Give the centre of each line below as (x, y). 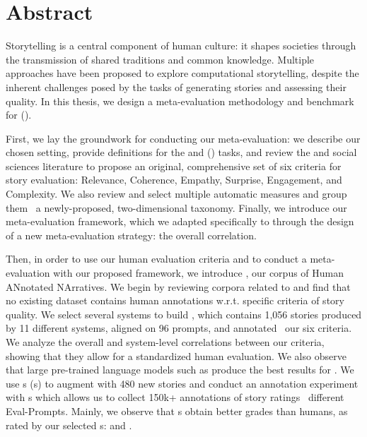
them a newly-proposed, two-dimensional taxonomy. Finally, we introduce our (176, 207)
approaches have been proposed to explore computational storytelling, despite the (182, 73)
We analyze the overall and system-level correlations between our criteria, (165, 342)
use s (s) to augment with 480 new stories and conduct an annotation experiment (182, 383)
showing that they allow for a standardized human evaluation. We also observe (176, 355)
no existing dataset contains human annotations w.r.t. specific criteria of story (175, 300)
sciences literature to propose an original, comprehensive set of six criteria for (174, 166)
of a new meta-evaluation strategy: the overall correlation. (131, 235)
